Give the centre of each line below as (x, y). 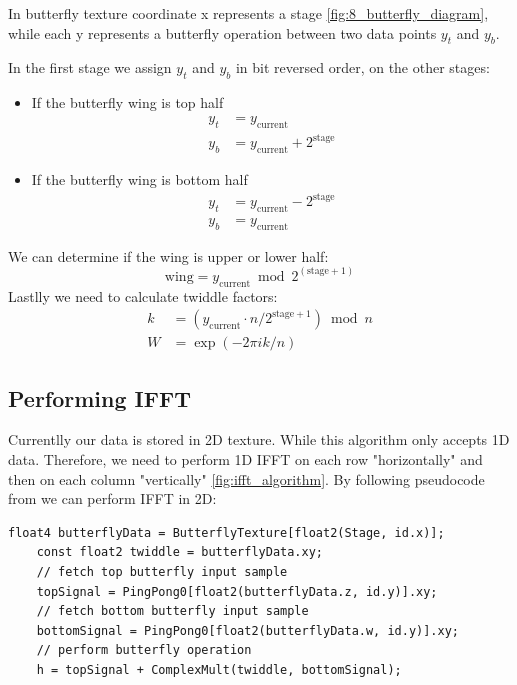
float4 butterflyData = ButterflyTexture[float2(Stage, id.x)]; (226, 532)
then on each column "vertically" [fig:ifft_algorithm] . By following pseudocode (246, 478)
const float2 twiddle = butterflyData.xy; (179, 552)
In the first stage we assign (90, 67)
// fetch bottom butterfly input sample (172, 611)
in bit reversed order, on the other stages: (362, 67)
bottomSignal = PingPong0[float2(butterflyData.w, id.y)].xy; (248, 630)
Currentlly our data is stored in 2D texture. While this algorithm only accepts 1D (259, 439)
